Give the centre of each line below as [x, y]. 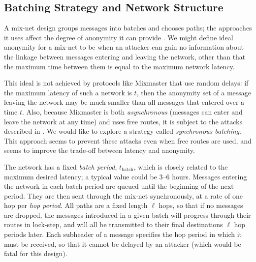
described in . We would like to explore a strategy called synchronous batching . [123, 131]
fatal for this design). [36, 253]
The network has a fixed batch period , [61, 166]
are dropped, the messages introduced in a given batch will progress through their [128, 215]
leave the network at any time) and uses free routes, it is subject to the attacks [123, 121]
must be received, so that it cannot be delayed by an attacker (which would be [123, 244]
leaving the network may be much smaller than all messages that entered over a [124, 102]
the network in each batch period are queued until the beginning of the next [119, 186]
